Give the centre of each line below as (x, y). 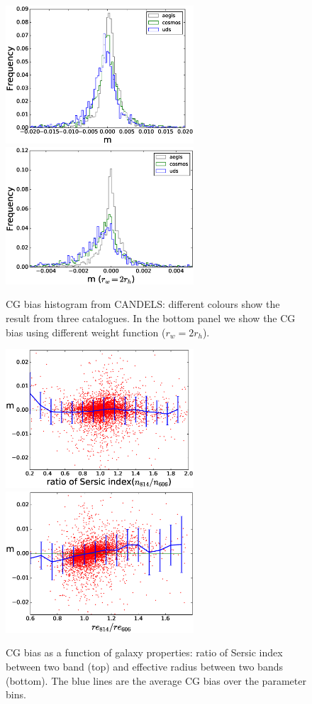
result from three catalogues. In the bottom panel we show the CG (151, 318)
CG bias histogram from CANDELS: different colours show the (143, 304)
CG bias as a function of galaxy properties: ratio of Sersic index (144, 652)
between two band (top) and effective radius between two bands (144, 666)
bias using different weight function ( (86, 332)
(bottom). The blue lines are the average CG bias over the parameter (156, 680)
